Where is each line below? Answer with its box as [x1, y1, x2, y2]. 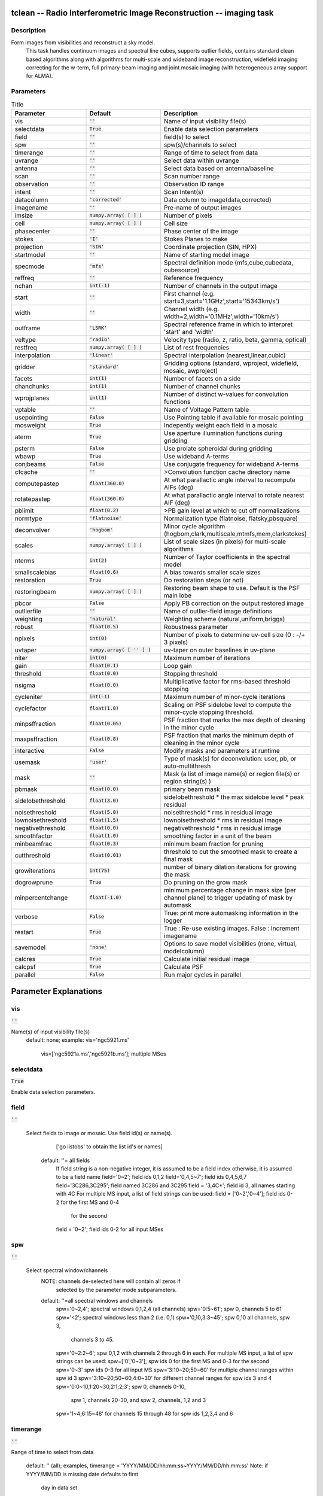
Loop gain [163, 661, 193, 670]
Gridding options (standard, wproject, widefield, [163, 359, 299, 367]
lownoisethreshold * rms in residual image [163, 816, 282, 824]
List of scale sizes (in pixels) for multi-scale [163, 537, 287, 546]
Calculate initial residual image [163, 954, 250, 963]
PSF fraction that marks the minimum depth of [163, 731, 294, 739]
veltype [14, 335, 36, 343]
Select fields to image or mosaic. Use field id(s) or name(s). [26, 1129, 173, 1136]
